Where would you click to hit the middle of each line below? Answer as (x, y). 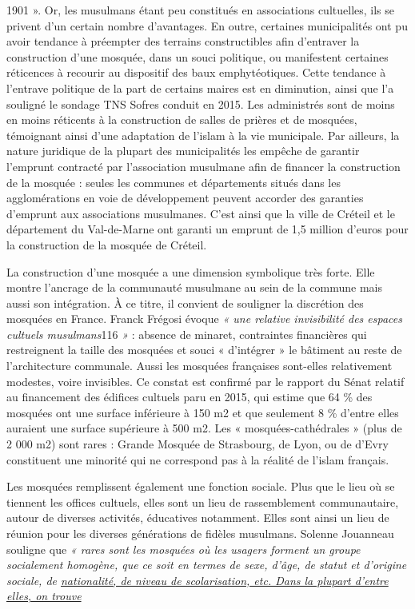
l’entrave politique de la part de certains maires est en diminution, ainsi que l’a (200, 88)
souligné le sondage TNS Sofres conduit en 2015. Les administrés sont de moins (201, 103)
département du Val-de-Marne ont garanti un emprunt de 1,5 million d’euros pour (207, 229)
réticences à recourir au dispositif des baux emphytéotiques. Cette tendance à (196, 72)
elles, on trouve (44, 596)
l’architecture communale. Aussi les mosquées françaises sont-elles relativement (200, 366)
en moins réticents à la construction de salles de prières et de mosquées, (182, 119)
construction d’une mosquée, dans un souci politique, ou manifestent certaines (198, 56)
